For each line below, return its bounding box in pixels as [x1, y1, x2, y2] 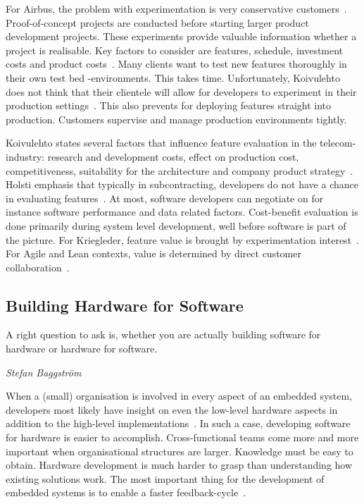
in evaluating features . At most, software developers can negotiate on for [6, 190, 324, 205]
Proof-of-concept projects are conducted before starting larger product [6, 15, 309, 30]
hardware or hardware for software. [6, 341, 158, 356]
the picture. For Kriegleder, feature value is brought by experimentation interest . [6, 232, 359, 247]
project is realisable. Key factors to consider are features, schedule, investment [6, 42, 344, 57]
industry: [6, 149, 44, 164]
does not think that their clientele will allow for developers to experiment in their [6, 84, 357, 99]
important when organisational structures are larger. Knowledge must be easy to [6, 443, 353, 458]
